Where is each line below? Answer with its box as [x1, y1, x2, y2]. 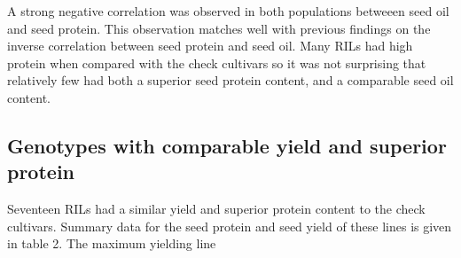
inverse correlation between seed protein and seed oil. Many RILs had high [7, 36, 413, 55]
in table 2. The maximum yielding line [7, 234, 216, 253]
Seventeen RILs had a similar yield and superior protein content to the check [7, 199, 426, 218]
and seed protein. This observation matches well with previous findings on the [7, 19, 431, 37]
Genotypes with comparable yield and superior [7, 131, 447, 159]
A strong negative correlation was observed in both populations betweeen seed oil [7, 2, 449, 20]
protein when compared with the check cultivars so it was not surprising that [7, 53, 426, 72]
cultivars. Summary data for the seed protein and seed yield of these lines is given [7, 216, 452, 235]
